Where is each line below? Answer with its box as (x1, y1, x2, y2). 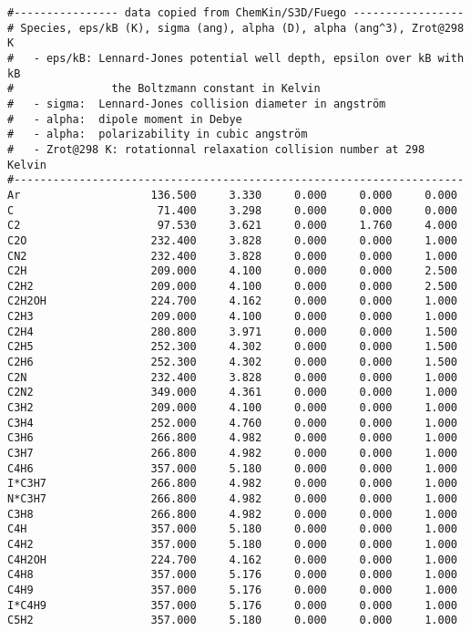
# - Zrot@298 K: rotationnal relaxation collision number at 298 (7, 142, 425, 156)
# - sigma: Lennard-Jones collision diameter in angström (7, 97, 386, 110)
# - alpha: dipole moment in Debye (7, 112, 242, 126)
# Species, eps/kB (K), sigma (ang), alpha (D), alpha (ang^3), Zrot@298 (7, 21, 465, 35)
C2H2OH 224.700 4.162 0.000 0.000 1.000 (7, 295, 457, 308)
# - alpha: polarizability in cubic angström (7, 128, 308, 141)
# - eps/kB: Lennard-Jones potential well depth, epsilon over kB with (7, 51, 465, 65)
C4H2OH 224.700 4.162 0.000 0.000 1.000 (7, 553, 457, 566)
